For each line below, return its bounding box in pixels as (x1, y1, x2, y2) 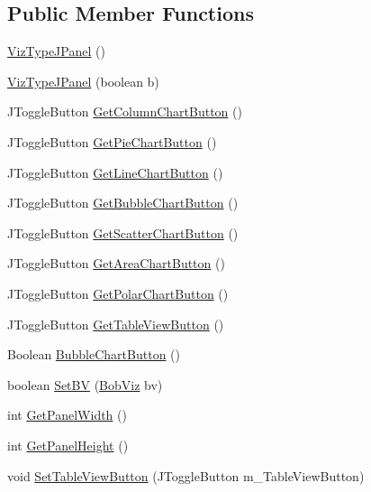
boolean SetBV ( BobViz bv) (7, 375, 163, 394)
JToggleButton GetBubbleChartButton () (7, 193, 239, 212)
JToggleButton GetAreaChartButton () (7, 254, 225, 273)
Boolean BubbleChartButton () (7, 345, 180, 364)
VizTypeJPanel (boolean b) (7, 71, 159, 90)
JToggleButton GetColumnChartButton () (7, 102, 242, 121)
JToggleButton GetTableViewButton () (7, 314, 224, 333)
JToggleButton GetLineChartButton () (7, 162, 223, 181)
